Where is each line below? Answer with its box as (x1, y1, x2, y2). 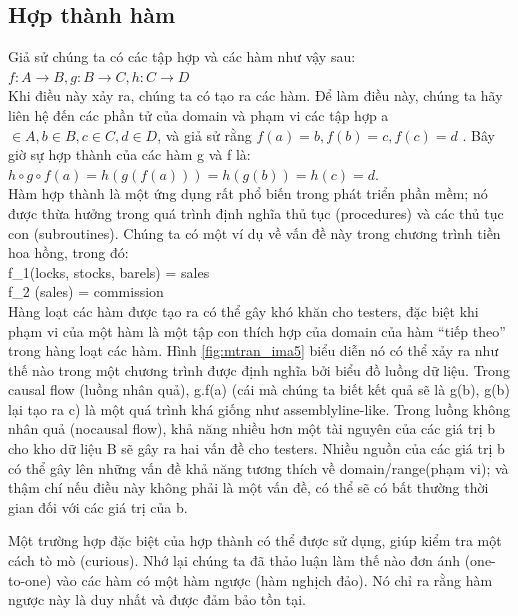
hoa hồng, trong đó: (8, 242, 129, 263)
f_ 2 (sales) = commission (8, 281, 164, 302)
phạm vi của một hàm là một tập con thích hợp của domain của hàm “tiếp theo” (8, 320, 506, 341)
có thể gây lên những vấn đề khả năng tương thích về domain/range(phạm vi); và (8, 457, 509, 478)
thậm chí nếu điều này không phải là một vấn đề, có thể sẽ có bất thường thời (8, 477, 489, 498)
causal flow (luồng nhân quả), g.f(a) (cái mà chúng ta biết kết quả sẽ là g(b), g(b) (8, 379, 510, 400)
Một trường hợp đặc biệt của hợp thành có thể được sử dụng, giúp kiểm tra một (8, 530, 502, 551)
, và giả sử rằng (157, 124, 252, 145)
